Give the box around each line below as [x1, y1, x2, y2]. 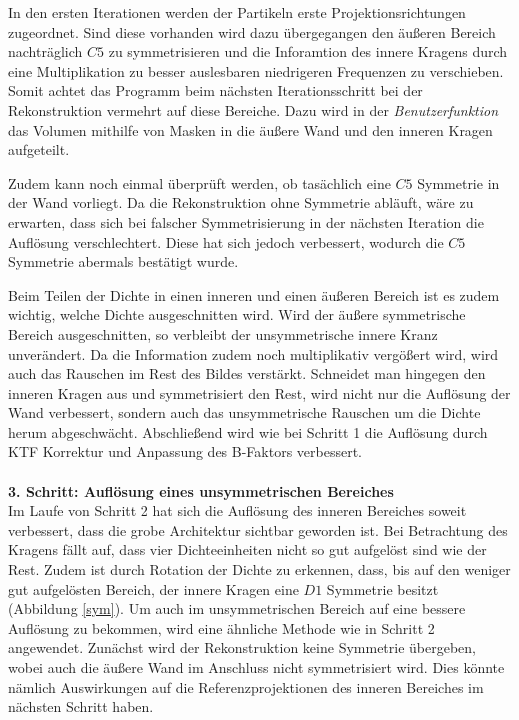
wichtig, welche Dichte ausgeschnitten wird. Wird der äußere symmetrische [8, 304, 466, 325]
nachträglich [8, 41, 83, 62]
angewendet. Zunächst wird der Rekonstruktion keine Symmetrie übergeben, [8, 637, 477, 658]
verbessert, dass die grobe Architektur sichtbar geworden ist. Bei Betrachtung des [8, 519, 508, 540]
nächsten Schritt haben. [8, 696, 154, 717]
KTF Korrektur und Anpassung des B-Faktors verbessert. [8, 441, 363, 462]
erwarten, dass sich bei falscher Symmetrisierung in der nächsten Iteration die [8, 211, 484, 232]
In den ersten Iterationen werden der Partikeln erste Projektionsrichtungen [8, 2, 466, 22]
